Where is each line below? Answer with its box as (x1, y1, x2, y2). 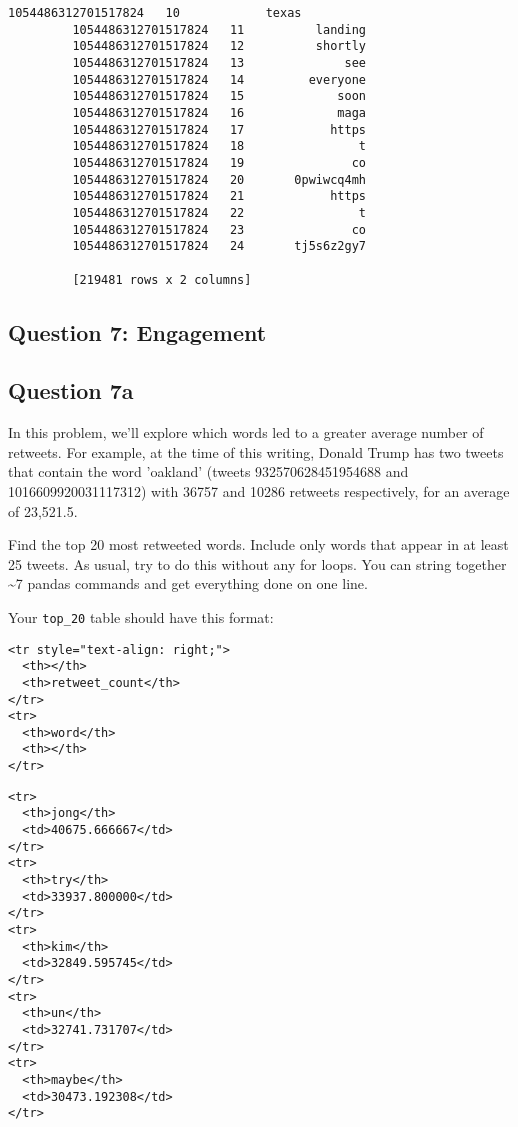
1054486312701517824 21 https (72, 189, 366, 204)
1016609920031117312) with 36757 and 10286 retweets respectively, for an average (8, 480, 510, 501)
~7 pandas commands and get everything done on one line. (8, 573, 368, 594)
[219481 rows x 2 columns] (72, 272, 252, 287)
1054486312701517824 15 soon (72, 89, 366, 104)
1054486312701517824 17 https (72, 122, 366, 137)
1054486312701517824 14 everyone (72, 72, 366, 87)
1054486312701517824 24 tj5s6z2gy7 (72, 239, 366, 254)
